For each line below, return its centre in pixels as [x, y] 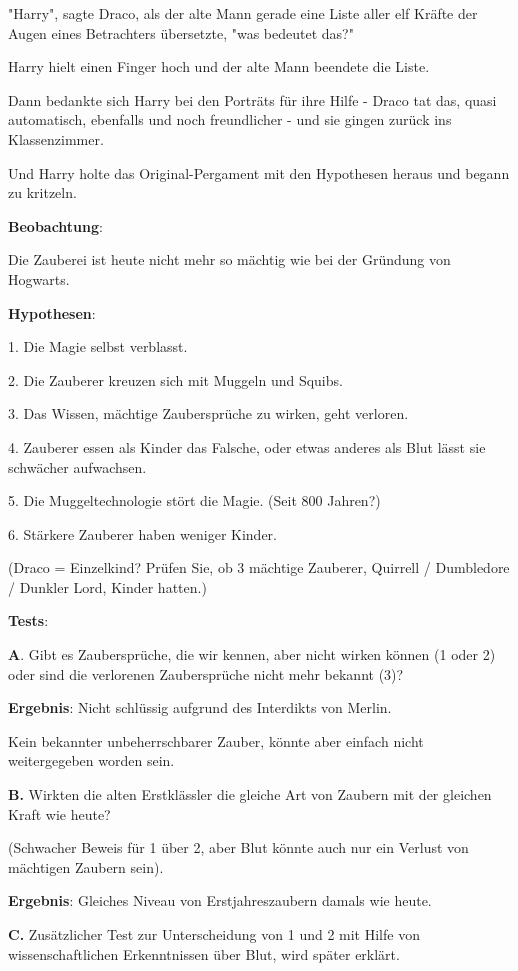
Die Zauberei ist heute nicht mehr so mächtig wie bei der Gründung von [229, 259]
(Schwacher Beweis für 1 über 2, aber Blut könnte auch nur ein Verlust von [238, 847]
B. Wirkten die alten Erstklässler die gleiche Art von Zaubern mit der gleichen [250, 794]
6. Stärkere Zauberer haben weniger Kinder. [142, 533]
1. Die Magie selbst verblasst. [98, 346]
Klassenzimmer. [56, 138]
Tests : [28, 620]
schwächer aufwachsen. [77, 466]
